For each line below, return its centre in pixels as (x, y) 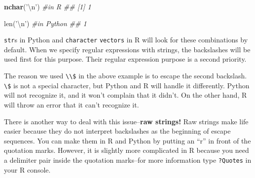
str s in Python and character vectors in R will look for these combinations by (126, 40)
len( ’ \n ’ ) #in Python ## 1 (45, 23)
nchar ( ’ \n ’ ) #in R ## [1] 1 (48, 6)
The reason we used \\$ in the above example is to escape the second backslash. (126, 76)
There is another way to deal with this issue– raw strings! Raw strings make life (126, 121)
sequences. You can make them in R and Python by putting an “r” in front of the (127, 140)
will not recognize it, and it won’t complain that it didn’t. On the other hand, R (126, 95)
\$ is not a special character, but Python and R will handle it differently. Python (127, 85)
